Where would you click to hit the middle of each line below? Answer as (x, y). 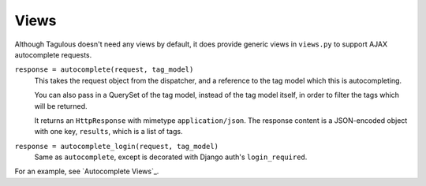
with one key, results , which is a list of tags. (108, 132)
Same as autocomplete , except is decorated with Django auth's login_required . (171, 157)
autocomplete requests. (53, 54)
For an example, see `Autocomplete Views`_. (87, 171)
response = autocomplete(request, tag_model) (104, 70)
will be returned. (61, 106)
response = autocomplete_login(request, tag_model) (117, 146)
